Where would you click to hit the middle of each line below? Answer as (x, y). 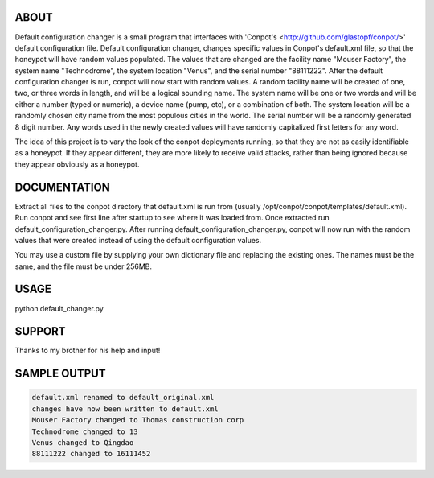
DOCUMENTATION (62, 187)
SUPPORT (40, 331)
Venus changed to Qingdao (83, 443)
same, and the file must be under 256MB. (84, 266)
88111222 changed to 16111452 (91, 454)
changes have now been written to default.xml (125, 409)
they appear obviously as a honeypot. (77, 164)
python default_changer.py (59, 308)
